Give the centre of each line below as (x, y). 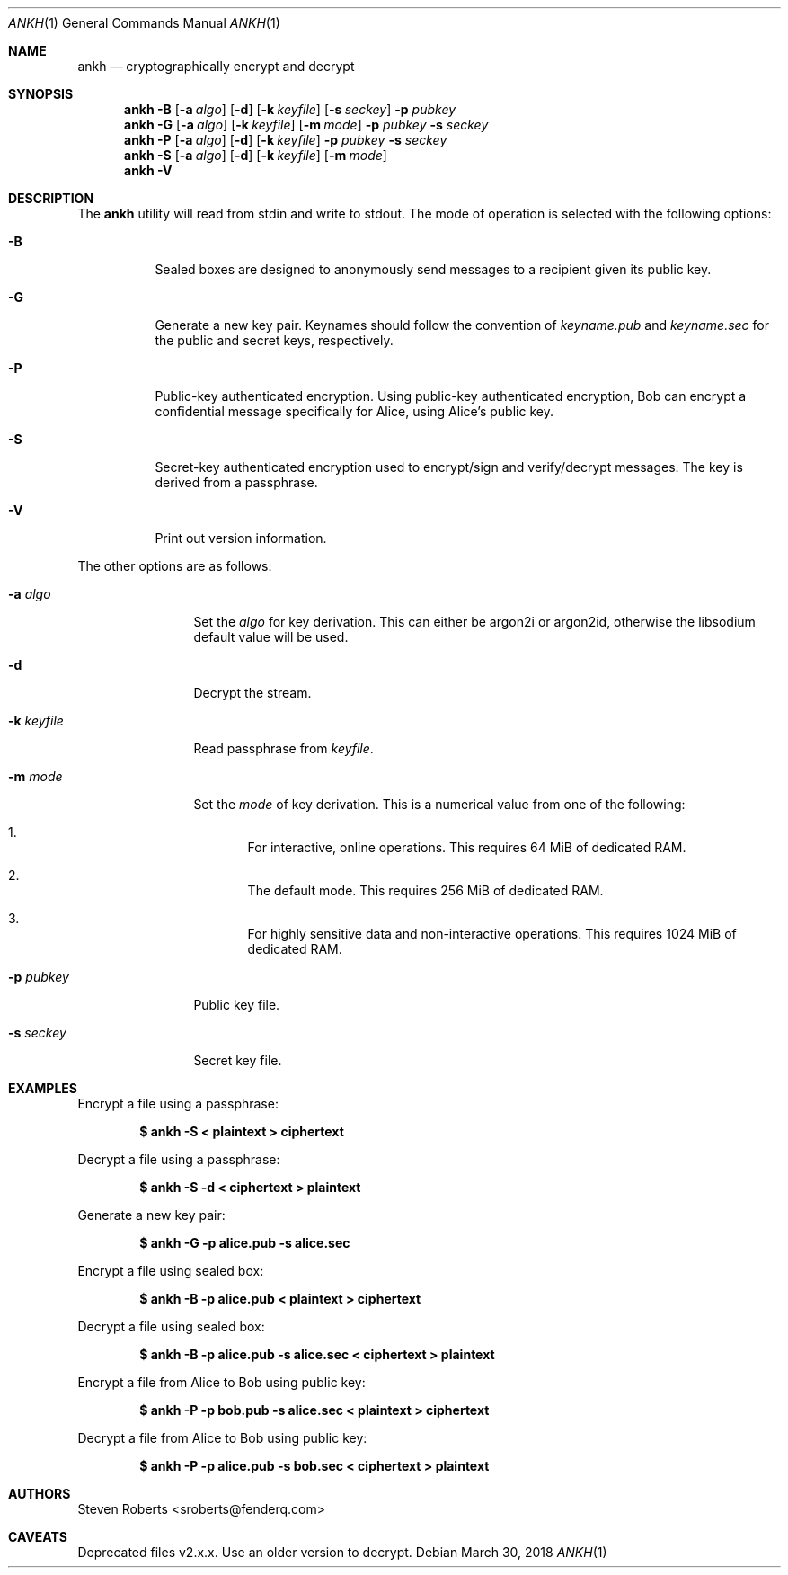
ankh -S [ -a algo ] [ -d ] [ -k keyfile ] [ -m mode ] (256, 155)
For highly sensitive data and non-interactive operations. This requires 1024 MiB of (492, 934)
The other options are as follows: (175, 566)
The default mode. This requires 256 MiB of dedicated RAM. (425, 890)
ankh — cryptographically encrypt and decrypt (216, 66)
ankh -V (148, 170)
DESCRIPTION (51, 198)
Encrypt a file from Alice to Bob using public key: (221, 1382)
